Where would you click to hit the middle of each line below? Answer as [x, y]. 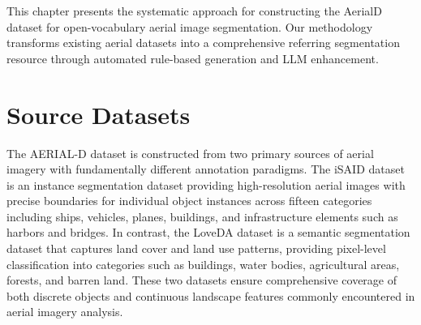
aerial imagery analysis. [65, 312]
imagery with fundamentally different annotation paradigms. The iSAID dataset [206, 169]
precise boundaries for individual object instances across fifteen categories [189, 201]
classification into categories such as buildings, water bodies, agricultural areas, [203, 264]
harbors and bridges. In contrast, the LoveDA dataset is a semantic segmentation [208, 232]
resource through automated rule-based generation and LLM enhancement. [193, 58]
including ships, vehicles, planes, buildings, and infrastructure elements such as [202, 216]
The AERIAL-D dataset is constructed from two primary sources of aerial [190, 153]
